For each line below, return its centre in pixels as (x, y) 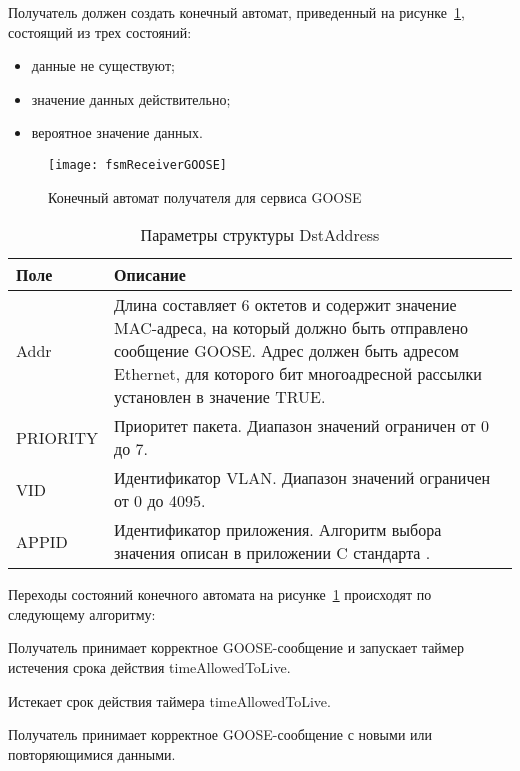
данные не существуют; (103, 65)
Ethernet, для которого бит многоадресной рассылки (298, 374)
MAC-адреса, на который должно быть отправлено (291, 328)
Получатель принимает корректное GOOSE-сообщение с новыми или (220, 734)
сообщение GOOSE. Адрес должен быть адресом (286, 351)
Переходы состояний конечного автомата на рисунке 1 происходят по (220, 594)
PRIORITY (57, 437)
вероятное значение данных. (117, 132)
